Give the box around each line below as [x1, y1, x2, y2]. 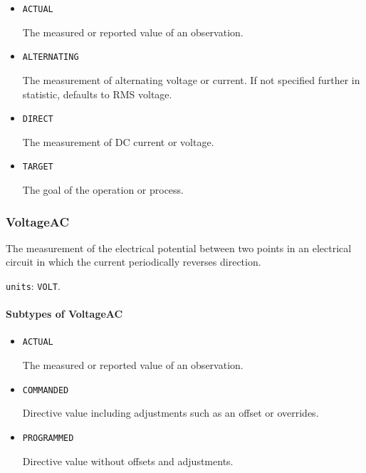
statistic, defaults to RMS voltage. [22, 86, 172, 101]
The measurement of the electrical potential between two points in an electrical [6, 240, 352, 255]
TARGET [22, 162, 53, 172]
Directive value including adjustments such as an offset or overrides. [22, 405, 319, 420]
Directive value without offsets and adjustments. [22, 453, 234, 468]
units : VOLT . [6, 279, 61, 293]
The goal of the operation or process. [22, 182, 184, 197]
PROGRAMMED [22, 432, 74, 443]
